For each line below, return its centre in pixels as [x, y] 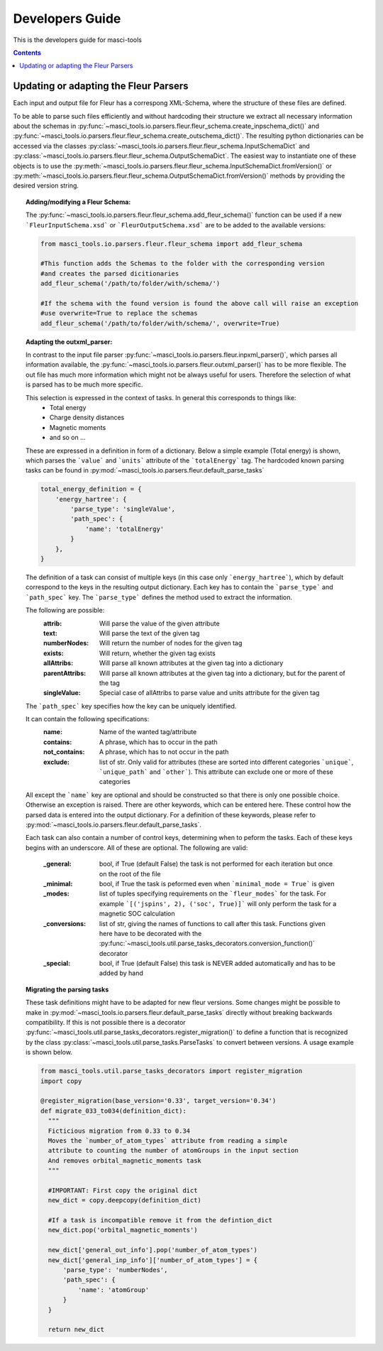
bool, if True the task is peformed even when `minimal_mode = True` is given [217, 883]
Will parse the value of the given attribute [160, 623]
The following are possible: [65, 610]
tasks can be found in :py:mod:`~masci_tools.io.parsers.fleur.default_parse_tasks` [145, 470]
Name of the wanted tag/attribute [148, 732]
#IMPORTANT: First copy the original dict [123, 1190]
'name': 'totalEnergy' [125, 529]
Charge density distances [87, 418]
